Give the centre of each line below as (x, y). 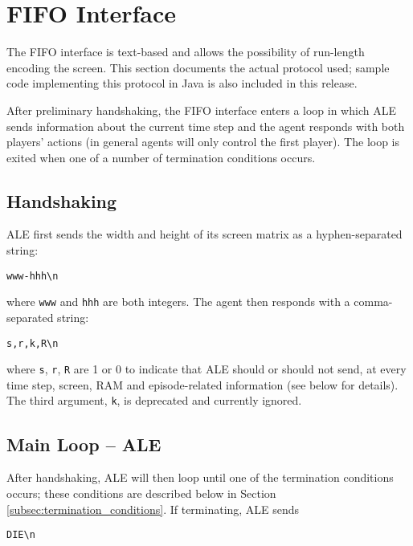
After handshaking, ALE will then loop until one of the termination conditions (200, 477)
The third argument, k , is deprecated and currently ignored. (154, 400)
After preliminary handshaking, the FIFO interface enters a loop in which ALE (201, 110)
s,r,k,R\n (33, 343)
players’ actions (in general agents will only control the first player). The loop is (203, 142)
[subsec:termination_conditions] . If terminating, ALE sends (153, 509)
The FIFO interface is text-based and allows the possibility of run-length (186, 52)
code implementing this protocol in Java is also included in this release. (182, 83)
